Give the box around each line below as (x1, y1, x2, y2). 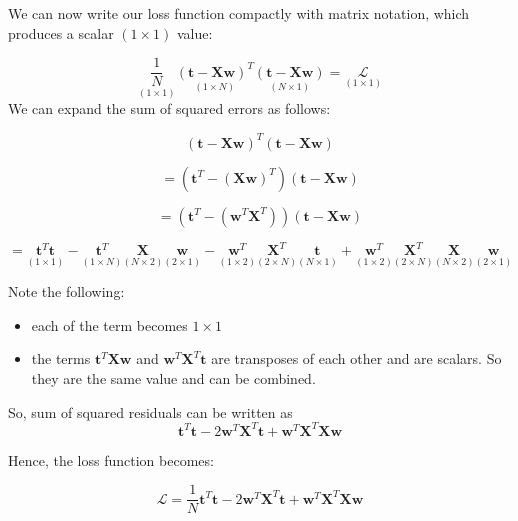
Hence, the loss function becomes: (8, 449, 214, 470)
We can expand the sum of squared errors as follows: (8, 98, 331, 119)
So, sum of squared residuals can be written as (8, 401, 293, 422)
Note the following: (8, 281, 125, 302)
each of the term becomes (31, 314, 188, 335)
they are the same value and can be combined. (31, 368, 316, 389)
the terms (31, 348, 91, 369)
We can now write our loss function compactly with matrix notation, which (8, 3, 470, 23)
